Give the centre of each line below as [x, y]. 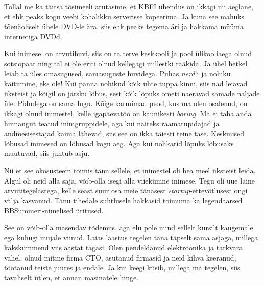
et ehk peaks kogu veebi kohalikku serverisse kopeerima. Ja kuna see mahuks [124, 16]
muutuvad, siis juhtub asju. [47, 153]
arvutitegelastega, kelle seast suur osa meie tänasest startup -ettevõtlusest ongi [126, 190]
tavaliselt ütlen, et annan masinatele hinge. [71, 277]
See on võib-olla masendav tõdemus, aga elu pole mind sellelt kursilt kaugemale [129, 227]
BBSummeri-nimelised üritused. [54, 210]
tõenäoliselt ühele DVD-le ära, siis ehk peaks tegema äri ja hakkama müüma [124, 26]
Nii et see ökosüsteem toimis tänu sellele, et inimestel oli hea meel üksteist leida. [130, 170]
